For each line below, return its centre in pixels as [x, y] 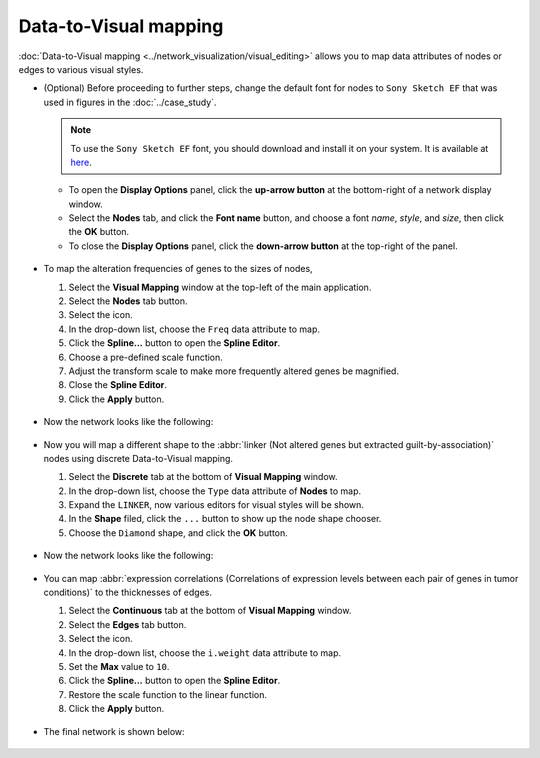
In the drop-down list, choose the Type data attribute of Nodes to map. [215, 491]
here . [81, 162]
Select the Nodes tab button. [128, 301]
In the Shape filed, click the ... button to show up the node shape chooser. [225, 519]
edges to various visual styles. [81, 69]
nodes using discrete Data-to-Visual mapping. [138, 458]
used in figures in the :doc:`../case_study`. [130, 102]
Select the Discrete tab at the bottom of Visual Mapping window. [203, 477]
